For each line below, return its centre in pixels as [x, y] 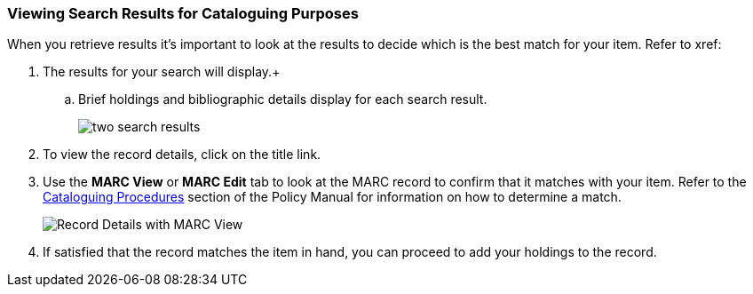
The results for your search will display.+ [162, 72]
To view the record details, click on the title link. [182, 155]
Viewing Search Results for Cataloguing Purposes [183, 13]
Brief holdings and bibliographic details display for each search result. [283, 99]
